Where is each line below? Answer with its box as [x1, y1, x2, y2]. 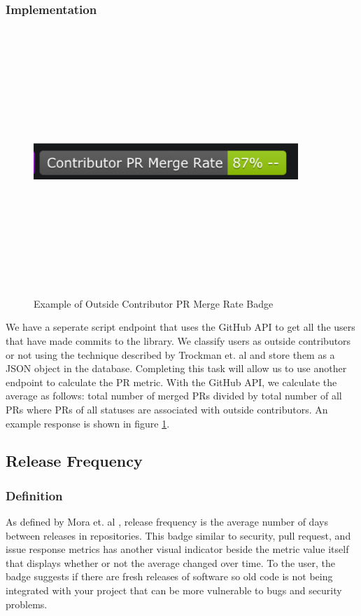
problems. [6, 596, 48, 611]
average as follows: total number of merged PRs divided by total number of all [6, 388, 342, 403]
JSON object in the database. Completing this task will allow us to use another [6, 361, 347, 376]
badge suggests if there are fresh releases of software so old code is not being [6, 569, 333, 584]
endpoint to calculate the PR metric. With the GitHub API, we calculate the [6, 374, 337, 389]
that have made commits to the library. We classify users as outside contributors [6, 333, 351, 348]
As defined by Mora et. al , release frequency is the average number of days [6, 514, 328, 529]
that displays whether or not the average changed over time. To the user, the [6, 555, 335, 570]
